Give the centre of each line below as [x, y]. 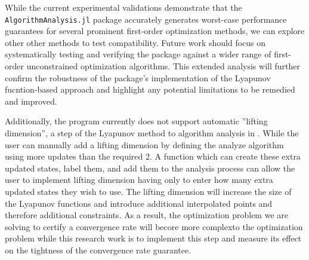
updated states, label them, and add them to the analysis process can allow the [150, 168]
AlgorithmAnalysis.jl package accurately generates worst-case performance [146, 19]
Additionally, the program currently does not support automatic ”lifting [136, 121]
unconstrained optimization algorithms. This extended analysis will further [163, 66]
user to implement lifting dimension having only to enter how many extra [139, 180]
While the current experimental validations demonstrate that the [123, 7]
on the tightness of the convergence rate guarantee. [98, 250]
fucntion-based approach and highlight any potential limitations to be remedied [150, 89]
